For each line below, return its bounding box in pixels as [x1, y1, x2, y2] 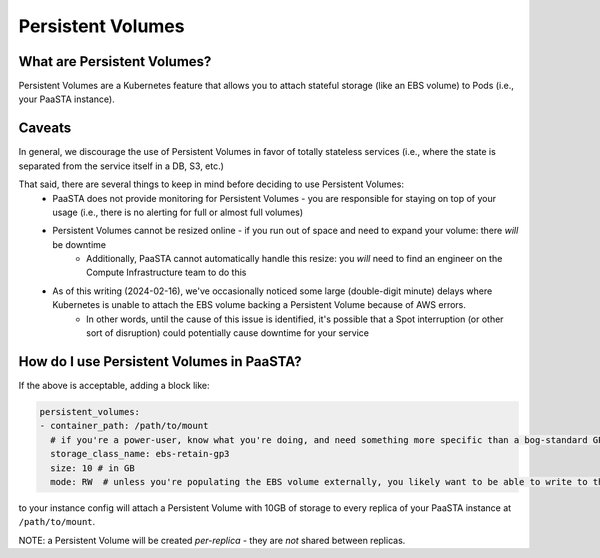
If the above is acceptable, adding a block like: [18, 379, 210, 391]
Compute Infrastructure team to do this [86, 266, 247, 279]
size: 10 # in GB [50, 462, 135, 474]
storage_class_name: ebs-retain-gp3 [50, 448, 230, 460]
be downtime [52, 238, 107, 250]
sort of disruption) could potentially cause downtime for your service [86, 327, 370, 339]
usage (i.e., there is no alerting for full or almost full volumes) [52, 206, 304, 218]
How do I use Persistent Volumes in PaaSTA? [18, 353, 302, 370]
